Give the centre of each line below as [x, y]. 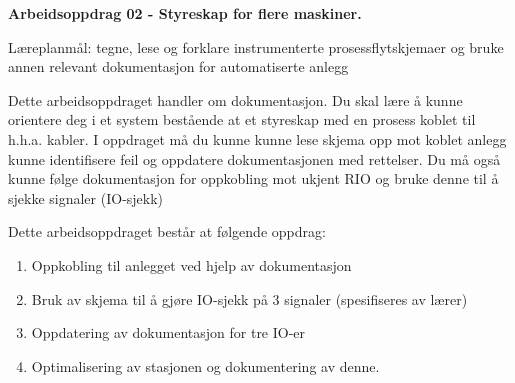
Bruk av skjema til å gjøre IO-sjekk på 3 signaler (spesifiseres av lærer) [249, 298]
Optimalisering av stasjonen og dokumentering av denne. [205, 365]
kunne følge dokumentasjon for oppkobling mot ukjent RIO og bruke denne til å [253, 178]
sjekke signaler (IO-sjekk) [86, 197]
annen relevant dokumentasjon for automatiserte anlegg [178, 66]
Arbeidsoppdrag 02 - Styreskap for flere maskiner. [185, 13]
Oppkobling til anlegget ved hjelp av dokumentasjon [191, 264]
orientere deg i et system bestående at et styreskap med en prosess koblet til [242, 119]
